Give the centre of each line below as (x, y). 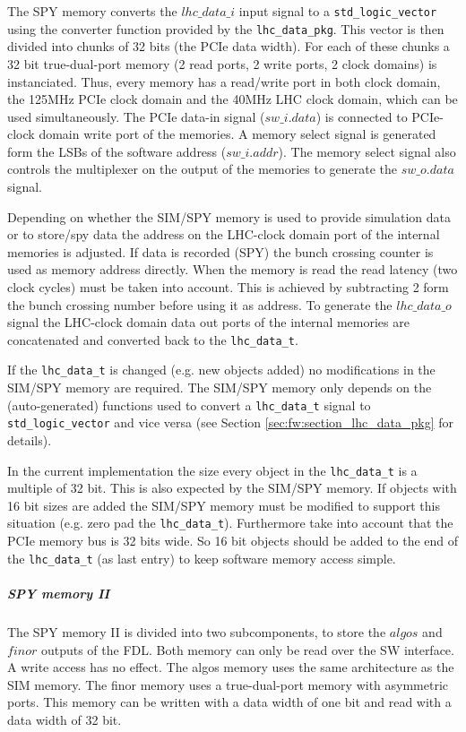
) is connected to (362, 116)
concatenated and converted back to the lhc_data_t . (153, 339)
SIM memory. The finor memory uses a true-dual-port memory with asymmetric (228, 684)
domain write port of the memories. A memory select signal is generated (237, 134)
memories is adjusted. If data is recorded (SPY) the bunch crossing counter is (220, 251)
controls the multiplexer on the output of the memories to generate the (203, 169)
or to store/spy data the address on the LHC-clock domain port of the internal (224, 234)
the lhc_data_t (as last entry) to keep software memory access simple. (202, 558)
